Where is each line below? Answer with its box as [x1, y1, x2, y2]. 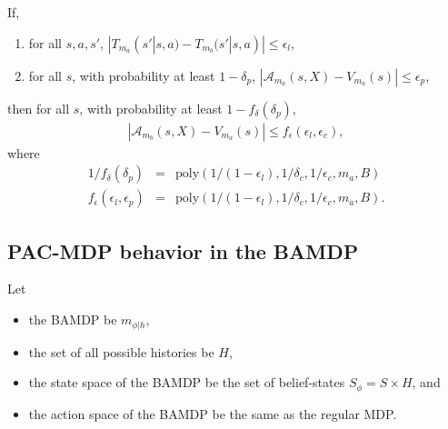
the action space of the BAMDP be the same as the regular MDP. [28, 404, 397, 423]
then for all [7, 98, 70, 117]
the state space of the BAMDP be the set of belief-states [28, 373, 345, 392]
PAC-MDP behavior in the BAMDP [7, 236, 359, 264]
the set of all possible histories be [28, 342, 214, 361]
